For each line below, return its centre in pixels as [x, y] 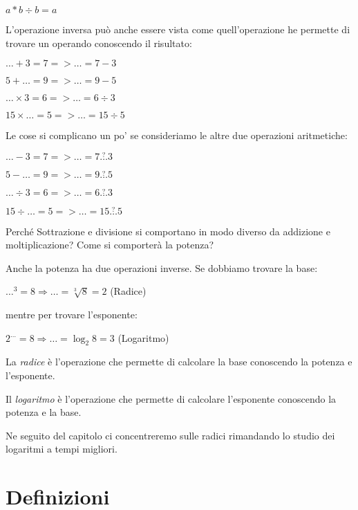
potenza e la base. [44, 412]
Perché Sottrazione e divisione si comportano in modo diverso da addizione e [168, 231]
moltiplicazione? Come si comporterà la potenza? [110, 245]
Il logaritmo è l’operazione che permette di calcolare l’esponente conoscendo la [171, 398]
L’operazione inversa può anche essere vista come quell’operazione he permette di [178, 29]
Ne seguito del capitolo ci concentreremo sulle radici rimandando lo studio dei [170, 435]
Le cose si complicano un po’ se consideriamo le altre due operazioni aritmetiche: [177, 135]
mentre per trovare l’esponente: [72, 315]
